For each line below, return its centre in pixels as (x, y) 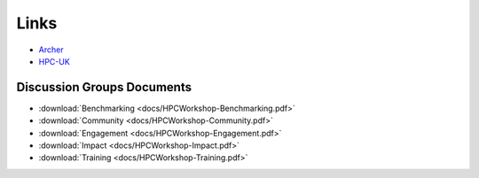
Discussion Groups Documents (104, 87)
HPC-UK (54, 61)
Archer (51, 50)
